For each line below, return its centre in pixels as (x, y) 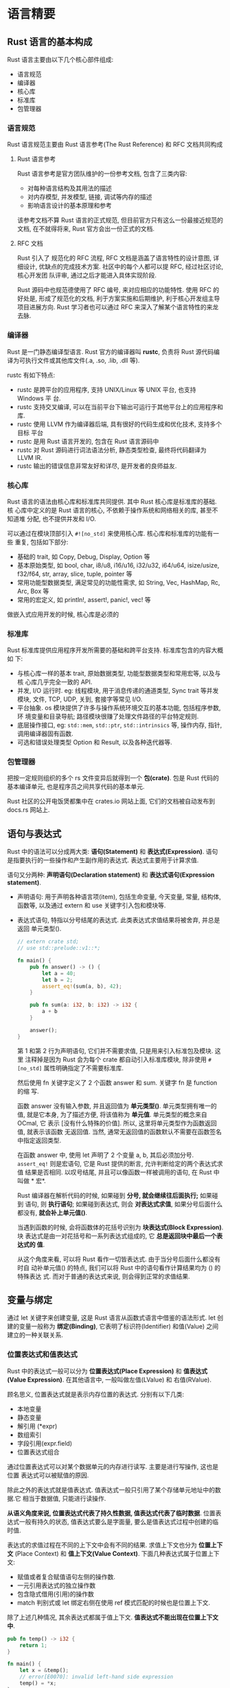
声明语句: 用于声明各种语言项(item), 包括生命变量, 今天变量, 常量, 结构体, (119, 897)
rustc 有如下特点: (31, 375)
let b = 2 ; (58, 980)
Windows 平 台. (39, 398)
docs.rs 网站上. (28, 810)
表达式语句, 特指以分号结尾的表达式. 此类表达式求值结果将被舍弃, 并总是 (118, 920)
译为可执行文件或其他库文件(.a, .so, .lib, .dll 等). (73, 360)
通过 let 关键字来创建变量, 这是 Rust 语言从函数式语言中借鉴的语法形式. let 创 (115, 1318)
